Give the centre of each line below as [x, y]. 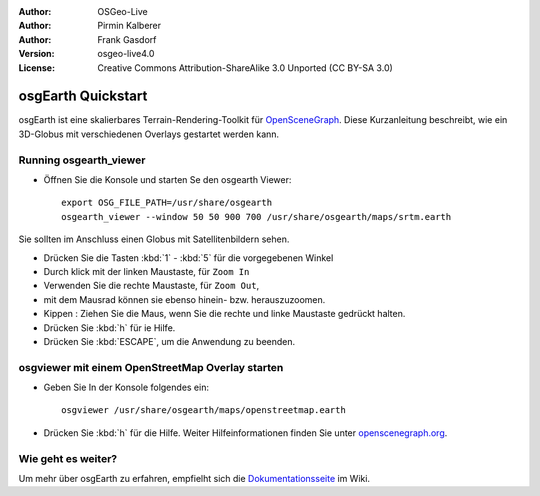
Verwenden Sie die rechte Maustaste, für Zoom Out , [151, 286]
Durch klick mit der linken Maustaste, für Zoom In [146, 271]
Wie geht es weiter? [68, 458]
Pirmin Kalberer [129, 26]
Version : [36, 54]
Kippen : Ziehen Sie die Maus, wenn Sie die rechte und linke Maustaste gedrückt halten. [224, 314]
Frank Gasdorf [127, 39]
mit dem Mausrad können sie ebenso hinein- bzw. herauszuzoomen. [184, 299]
